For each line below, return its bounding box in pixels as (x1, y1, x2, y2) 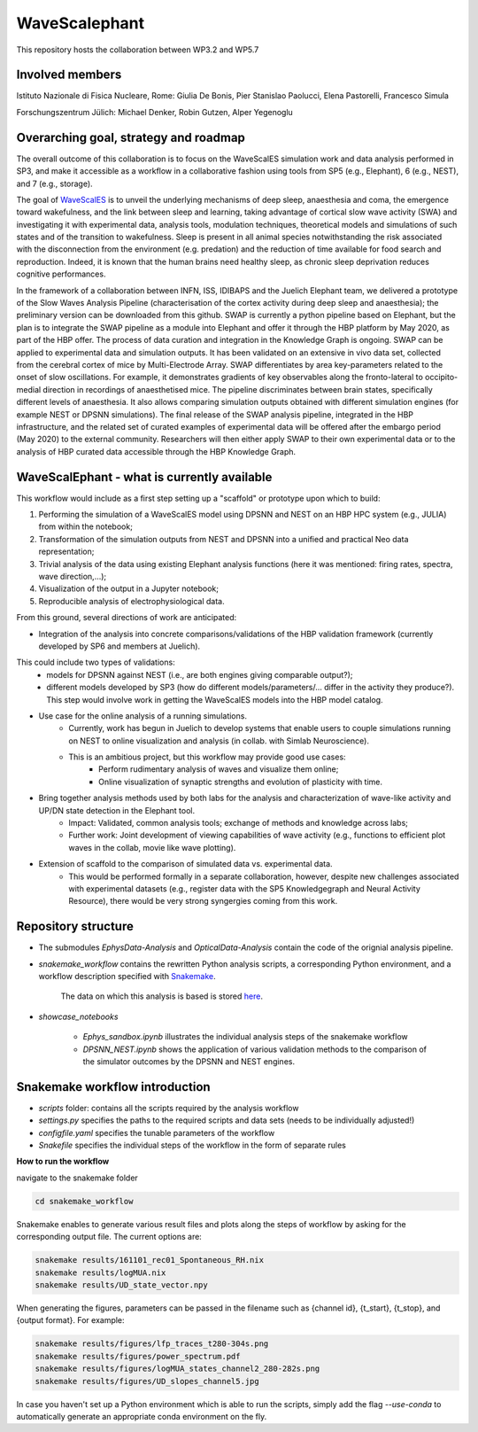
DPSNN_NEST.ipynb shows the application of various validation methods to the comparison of (82, 1044, 428, 1055)
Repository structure (16, 919, 135, 934)
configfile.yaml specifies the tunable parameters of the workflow (38, 1127, 275, 1138)
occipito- (425, 372, 459, 383)
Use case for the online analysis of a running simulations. (38, 710, 248, 721)
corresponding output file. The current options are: (16, 1232, 203, 1242)
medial (16, 384, 42, 394)
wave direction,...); (38, 571, 107, 581)
